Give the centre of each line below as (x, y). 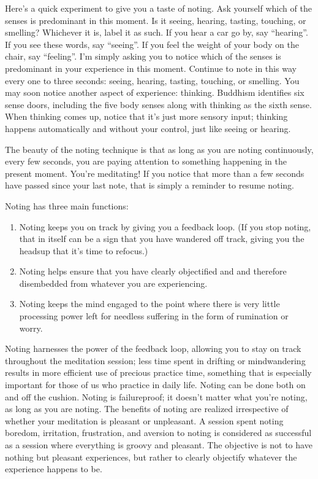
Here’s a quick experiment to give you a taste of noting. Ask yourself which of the (158, 8)
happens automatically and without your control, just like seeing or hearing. (148, 128)
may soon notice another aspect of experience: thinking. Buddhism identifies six (155, 92)
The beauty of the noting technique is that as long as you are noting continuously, (159, 149)
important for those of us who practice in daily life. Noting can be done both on (155, 385)
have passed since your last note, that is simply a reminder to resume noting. (150, 185)
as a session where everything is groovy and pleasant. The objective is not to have (159, 445)
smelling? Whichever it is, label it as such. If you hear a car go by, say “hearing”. (157, 32)
